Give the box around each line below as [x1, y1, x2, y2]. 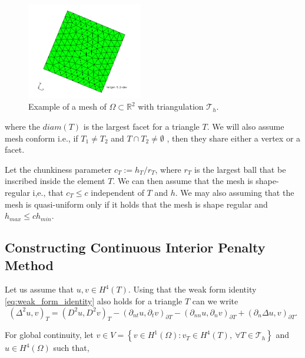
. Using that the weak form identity [128, 283, 257, 295]
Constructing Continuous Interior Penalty [5, 238, 266, 257]
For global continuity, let [5, 329, 94, 341]
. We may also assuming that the [175, 186, 294, 198]
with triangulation [138, 100, 204, 113]
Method [5, 255, 54, 274]
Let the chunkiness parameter [5, 163, 112, 175]
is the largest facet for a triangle [83, 120, 200, 132]
